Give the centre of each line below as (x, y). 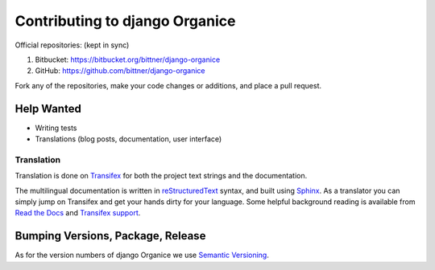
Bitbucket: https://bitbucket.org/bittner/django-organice (128, 59)
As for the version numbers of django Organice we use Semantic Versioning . (142, 255)
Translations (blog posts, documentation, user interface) (128, 139)
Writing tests (56, 128)
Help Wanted (48, 108)
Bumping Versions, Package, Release (110, 236)
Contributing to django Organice (125, 21)
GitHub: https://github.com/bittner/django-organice (120, 71)
